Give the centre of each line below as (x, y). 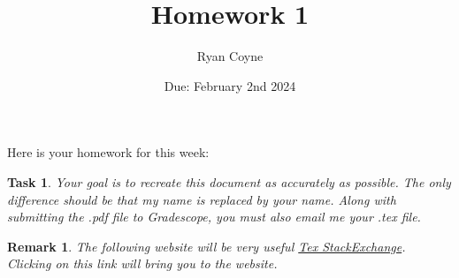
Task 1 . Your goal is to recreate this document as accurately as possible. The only (229, 181)
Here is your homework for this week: (108, 152)
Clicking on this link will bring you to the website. (142, 263)
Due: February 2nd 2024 (230, 85)
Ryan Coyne (230, 56)
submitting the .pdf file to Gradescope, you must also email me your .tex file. (214, 217)
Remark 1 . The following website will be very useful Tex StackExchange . (207, 246)
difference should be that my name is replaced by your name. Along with (202, 199)
